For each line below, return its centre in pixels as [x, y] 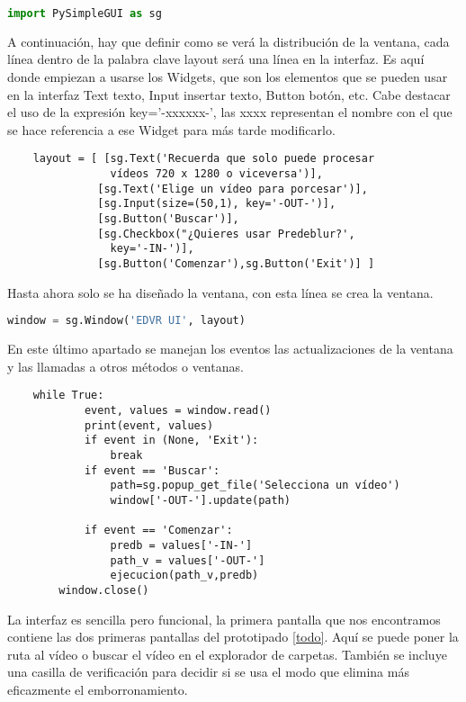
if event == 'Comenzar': [158, 531]
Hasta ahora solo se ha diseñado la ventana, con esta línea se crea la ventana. [220, 292]
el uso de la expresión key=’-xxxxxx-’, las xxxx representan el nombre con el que [230, 112]
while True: [68, 396]
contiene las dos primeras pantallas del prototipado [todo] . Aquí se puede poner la [233, 637]
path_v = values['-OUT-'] [188, 560]
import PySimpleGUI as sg [85, 13]
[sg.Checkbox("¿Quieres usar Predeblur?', [226, 234]
